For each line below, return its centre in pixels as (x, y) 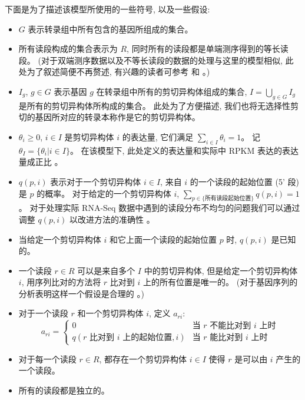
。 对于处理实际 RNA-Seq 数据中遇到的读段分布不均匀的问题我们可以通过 (159, 208)
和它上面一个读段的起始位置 (163, 239)
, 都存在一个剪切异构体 (143, 358)
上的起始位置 (147, 338)
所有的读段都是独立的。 (64, 390)
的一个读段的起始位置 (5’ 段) (244, 181)
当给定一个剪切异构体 (60, 239)
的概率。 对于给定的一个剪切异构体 (104, 193)
